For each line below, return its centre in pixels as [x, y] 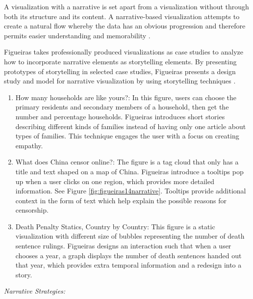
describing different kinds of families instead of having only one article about [131, 126]
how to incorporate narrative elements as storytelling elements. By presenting [120, 61]
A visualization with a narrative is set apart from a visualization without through [126, 6]
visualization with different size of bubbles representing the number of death [130, 236]
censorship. [32, 210]
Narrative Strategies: [35, 291]
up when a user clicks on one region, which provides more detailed [115, 181]
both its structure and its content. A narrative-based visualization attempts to [122, 16]
